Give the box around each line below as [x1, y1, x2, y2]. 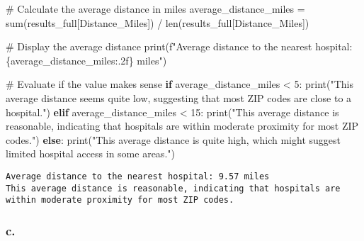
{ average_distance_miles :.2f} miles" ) [6, 52, 167, 67]
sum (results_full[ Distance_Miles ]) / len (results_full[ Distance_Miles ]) [6, 15, 309, 30]
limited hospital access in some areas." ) [6, 146, 175, 161]
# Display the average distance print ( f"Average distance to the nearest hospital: [6, 39, 353, 54]
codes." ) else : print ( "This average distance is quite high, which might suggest [6, 132, 341, 147]
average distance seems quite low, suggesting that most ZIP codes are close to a [6, 90, 352, 105]
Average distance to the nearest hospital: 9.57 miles [6, 171, 270, 181]
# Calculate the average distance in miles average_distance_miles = [6, 1, 305, 16]
